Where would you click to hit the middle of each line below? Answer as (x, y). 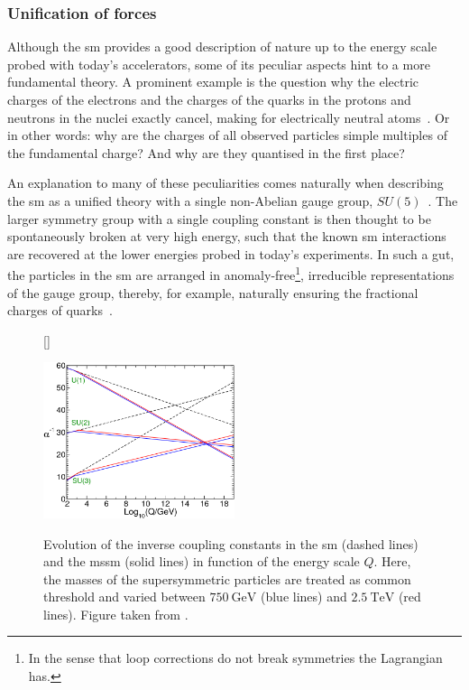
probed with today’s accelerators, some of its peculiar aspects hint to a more (219, 64)
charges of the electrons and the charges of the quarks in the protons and (209, 99)
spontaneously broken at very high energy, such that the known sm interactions (227, 236)
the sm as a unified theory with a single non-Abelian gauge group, (190, 200)
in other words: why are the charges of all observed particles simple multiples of (227, 135)
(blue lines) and (303, 597)
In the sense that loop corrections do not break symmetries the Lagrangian (235, 658)
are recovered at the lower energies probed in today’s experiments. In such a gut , (231, 253)
